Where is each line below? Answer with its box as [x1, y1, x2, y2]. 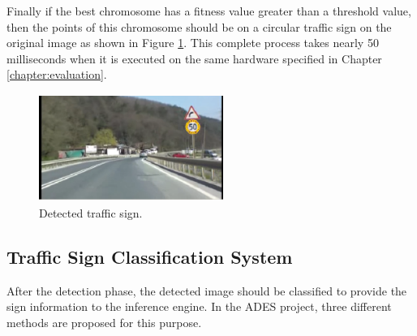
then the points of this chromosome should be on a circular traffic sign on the [6, 18, 392, 35]
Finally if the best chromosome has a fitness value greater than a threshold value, [6, 2, 411, 19]
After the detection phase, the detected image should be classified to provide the [6, 282, 407, 299]
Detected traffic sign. [39, 204, 143, 221]
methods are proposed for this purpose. [6, 313, 202, 330]
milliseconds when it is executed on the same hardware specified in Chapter [6, 50, 382, 67]
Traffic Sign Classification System [6, 243, 293, 269]
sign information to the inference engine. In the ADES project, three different [6, 298, 392, 315]
